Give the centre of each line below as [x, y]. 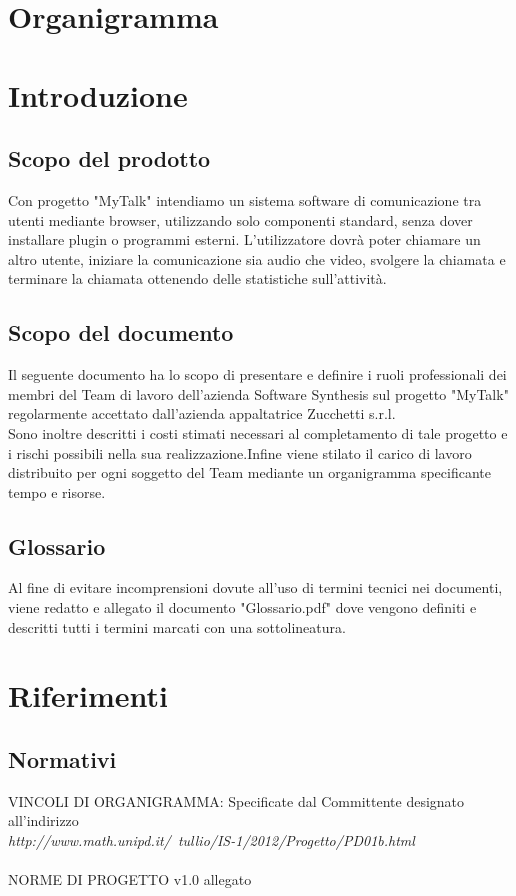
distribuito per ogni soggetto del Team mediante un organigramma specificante [249, 472]
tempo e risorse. [57, 491]
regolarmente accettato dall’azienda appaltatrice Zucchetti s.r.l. [202, 413]
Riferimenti [88, 695]
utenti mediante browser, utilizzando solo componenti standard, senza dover [240, 219]
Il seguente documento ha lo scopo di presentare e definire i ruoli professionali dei [257, 374]
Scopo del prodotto [109, 158]
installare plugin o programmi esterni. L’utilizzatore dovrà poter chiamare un [244, 239]
